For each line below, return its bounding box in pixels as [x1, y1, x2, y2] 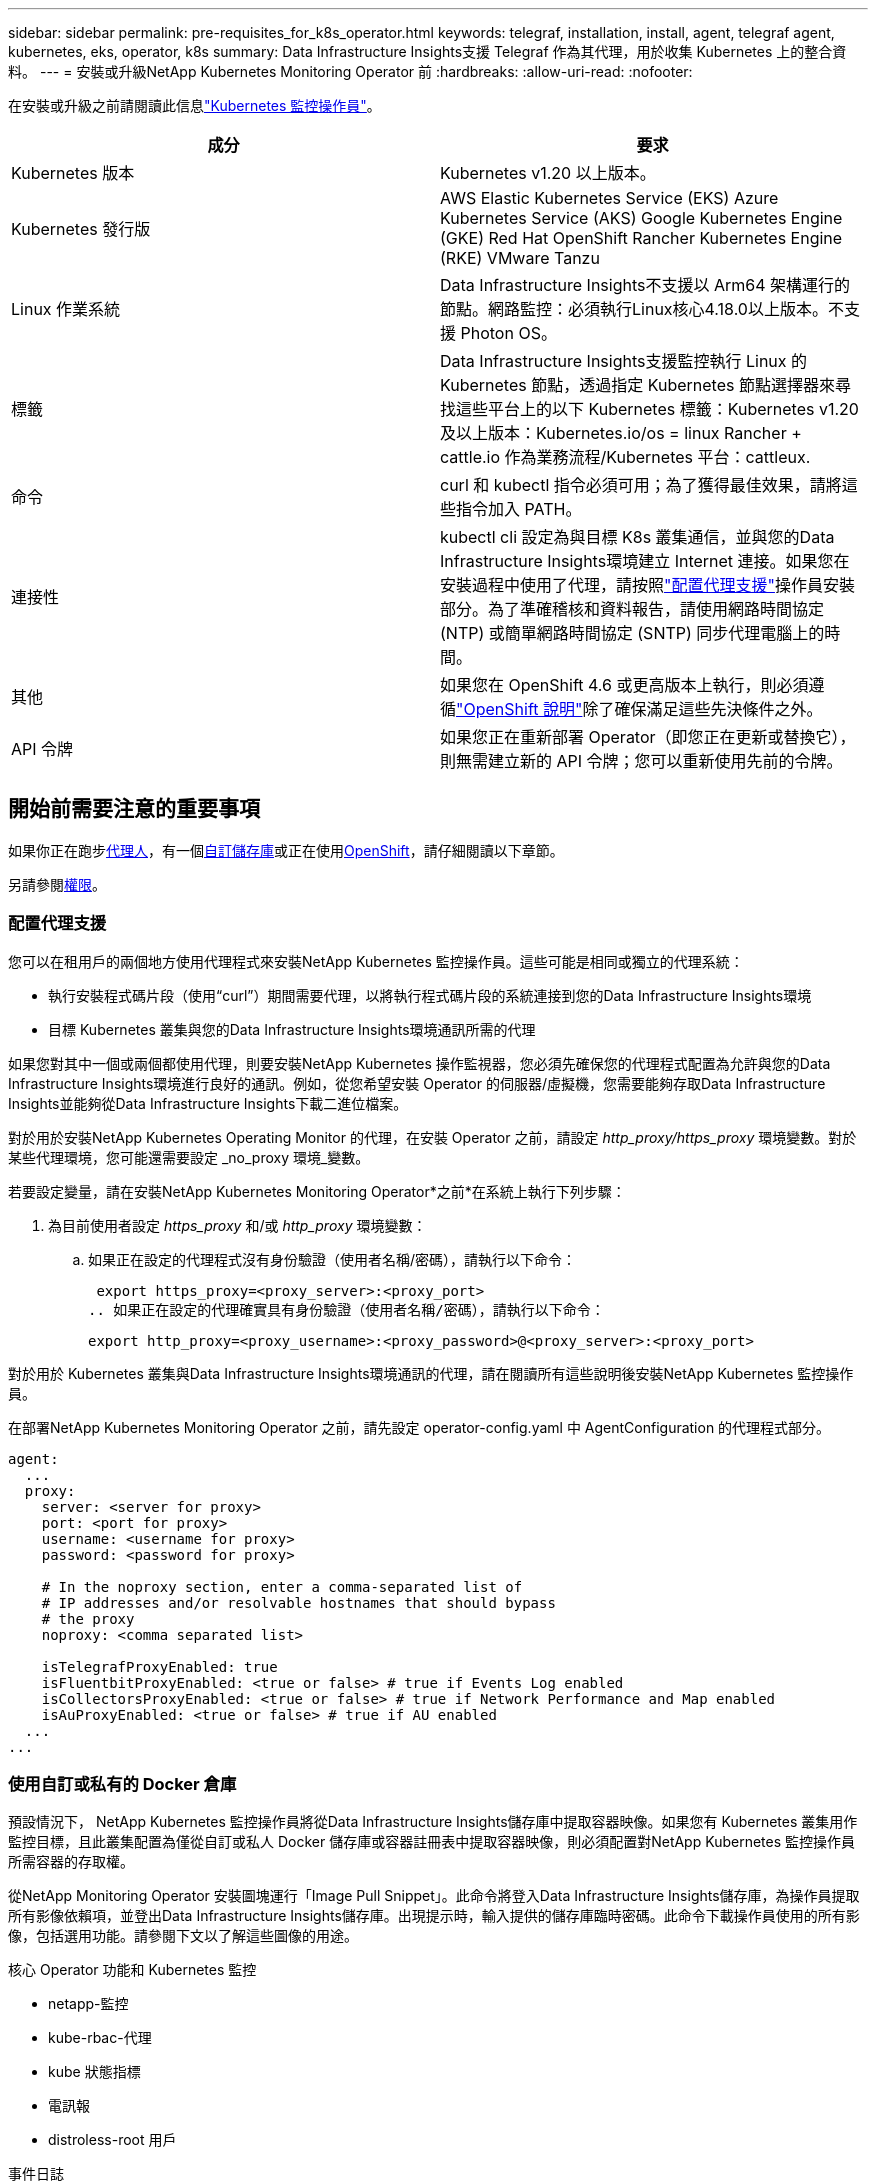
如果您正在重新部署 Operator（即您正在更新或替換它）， [440, 727, 856, 747]
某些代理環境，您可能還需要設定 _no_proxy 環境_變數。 [8, 1148, 370, 1166]
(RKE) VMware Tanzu [440, 248, 600, 268]
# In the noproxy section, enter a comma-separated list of [41, 1578, 523, 1595]
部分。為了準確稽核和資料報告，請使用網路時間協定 [440, 599, 825, 619]
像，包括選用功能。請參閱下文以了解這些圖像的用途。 [8, 1927, 358, 1945]
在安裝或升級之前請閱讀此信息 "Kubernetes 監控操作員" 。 [8, 97, 381, 114]
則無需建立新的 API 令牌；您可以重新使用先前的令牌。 [440, 751, 843, 771]
